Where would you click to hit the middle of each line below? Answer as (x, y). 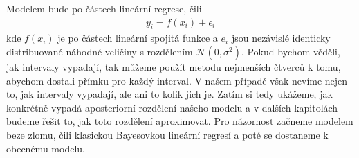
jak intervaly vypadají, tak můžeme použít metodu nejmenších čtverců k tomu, (174, 67)
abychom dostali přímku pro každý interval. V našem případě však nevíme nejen (177, 80)
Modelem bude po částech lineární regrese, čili (104, 8)
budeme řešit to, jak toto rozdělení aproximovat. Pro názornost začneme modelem (180, 121)
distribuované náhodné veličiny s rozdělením (100, 52)
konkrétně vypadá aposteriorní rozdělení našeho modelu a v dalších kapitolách (172, 107)
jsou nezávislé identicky (281, 38)
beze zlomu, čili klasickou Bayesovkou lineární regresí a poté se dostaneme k (167, 134)
